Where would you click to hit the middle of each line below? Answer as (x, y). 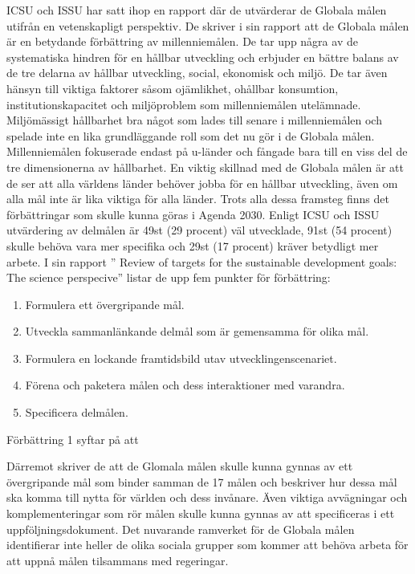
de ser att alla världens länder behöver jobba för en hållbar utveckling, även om (202, 183)
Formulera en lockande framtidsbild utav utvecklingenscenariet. (181, 358)
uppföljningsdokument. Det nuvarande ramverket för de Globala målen (181, 529)
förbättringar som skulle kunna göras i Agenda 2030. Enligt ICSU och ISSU (193, 214)
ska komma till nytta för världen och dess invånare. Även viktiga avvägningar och (207, 497)
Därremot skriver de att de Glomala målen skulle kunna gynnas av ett (180, 466)
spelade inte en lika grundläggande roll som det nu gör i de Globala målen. (191, 135)
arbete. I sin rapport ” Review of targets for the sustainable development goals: (202, 261)
